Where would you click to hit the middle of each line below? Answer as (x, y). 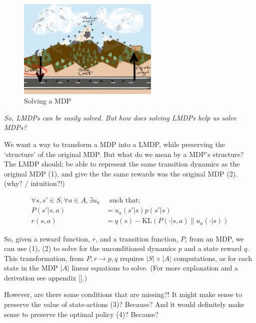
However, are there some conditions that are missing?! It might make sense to (123, 294)
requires (132, 258)
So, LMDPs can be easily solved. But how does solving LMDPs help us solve (120, 117)
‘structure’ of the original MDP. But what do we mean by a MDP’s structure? (124, 154)
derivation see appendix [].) (46, 277)
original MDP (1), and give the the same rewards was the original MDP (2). (121, 173)
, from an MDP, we (214, 238)
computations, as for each (213, 258)
